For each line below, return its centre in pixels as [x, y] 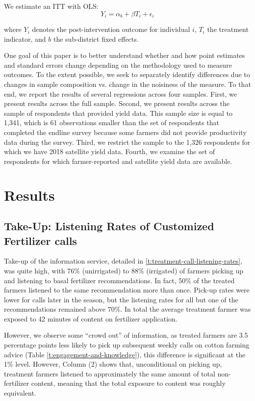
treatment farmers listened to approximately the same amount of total [110, 373]
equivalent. [20, 393]
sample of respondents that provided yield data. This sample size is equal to [118, 113]
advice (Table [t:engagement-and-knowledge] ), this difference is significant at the [125, 354]
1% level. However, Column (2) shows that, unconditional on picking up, [113, 364]
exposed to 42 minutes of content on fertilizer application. [91, 318]
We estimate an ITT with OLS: [51, 6]
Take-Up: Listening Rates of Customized [109, 226]
